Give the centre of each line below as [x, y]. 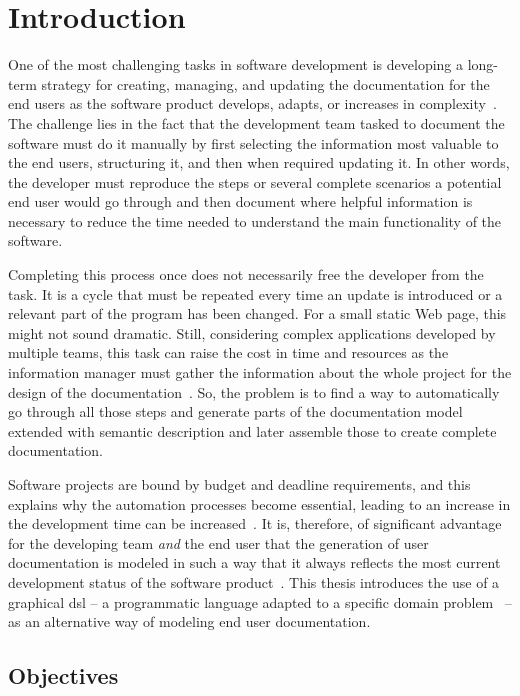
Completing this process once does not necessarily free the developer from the [246, 274]
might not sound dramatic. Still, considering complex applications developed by [252, 332]
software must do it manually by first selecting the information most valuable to [253, 142]
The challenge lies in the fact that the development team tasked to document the [256, 122]
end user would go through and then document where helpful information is [240, 201]
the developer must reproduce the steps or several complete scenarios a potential [255, 181]
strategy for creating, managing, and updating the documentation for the [265, 83]
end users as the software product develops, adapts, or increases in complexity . [252, 103]
